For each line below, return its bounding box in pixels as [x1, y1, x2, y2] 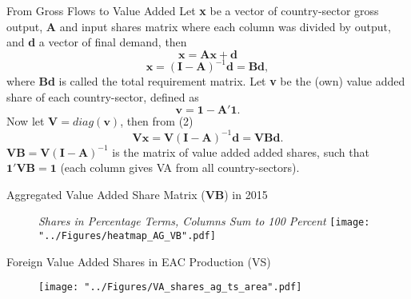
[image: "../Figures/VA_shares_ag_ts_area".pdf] [38, 281, 302, 293]
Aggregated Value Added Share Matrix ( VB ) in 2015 [6, 185, 268, 202]
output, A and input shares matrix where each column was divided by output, [6, 18, 391, 34]
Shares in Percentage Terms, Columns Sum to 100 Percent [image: [38, 213, 370, 229]
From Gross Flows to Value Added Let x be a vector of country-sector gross [6, 2, 379, 18]
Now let [6, 113, 45, 130]
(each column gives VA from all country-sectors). [60, 159, 300, 176]
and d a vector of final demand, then [6, 34, 187, 50]
